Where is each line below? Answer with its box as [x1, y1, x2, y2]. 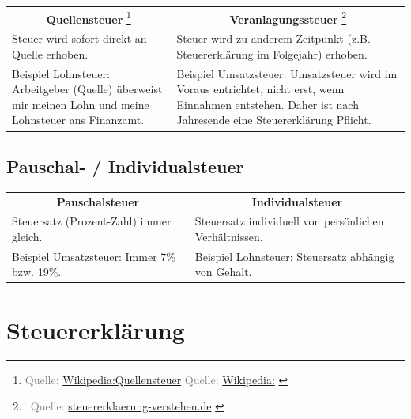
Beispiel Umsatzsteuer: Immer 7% [12, 247, 175, 264]
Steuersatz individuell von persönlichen [194, 213, 384, 229]
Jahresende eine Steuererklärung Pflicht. [176, 111, 371, 128]
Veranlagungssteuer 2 [229, 8, 347, 27]
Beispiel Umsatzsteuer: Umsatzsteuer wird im [176, 65, 398, 81]
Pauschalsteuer [56, 193, 140, 209]
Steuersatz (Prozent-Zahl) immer [12, 213, 172, 229]
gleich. [12, 228, 43, 244]
